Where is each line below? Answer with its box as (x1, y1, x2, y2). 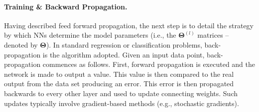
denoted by (4, 39, 38, 50)
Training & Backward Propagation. (4, 1, 128, 11)
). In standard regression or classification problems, (46, 39, 202, 50)
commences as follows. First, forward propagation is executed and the (42, 59, 255, 69)
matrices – (197, 30, 229, 40)
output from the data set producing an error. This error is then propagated (4, 78, 234, 89)
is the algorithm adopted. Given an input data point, (42, 49, 205, 59)
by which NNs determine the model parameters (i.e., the (4, 30, 176, 40)
